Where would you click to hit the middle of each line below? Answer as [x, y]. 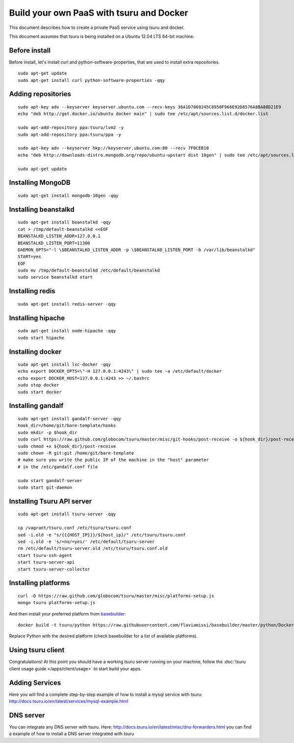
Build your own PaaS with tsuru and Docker [99, 13]
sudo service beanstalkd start [55, 277]
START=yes [29, 257]
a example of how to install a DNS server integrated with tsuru [72, 734]
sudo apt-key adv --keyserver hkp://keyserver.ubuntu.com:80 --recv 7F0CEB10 [113, 148]
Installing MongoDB [40, 183]
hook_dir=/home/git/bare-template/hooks [67, 426]
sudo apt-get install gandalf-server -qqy [70, 419]
